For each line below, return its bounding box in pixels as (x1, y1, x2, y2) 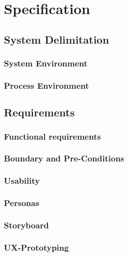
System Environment (4, 57, 88, 69)
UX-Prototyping (4, 241, 69, 253)
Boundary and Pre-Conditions (4, 152, 125, 164)
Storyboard (4, 219, 49, 231)
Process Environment (4, 79, 89, 91)
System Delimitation (4, 32, 109, 47)
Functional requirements (4, 130, 101, 142)
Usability (4, 175, 40, 187)
